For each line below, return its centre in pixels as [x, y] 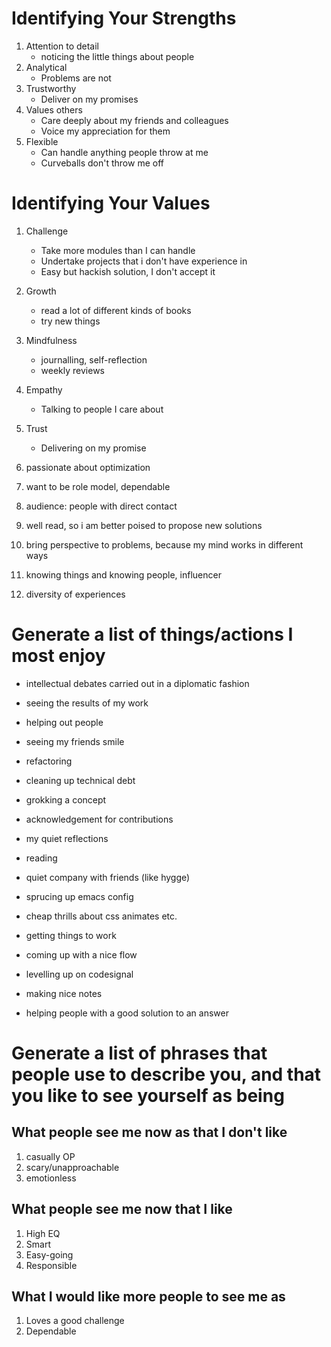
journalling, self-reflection [94, 359]
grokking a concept [66, 799]
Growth [41, 291]
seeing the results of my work [87, 703]
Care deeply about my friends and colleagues [134, 120]
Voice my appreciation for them [105, 131]
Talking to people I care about [102, 409]
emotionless [51, 1178]
